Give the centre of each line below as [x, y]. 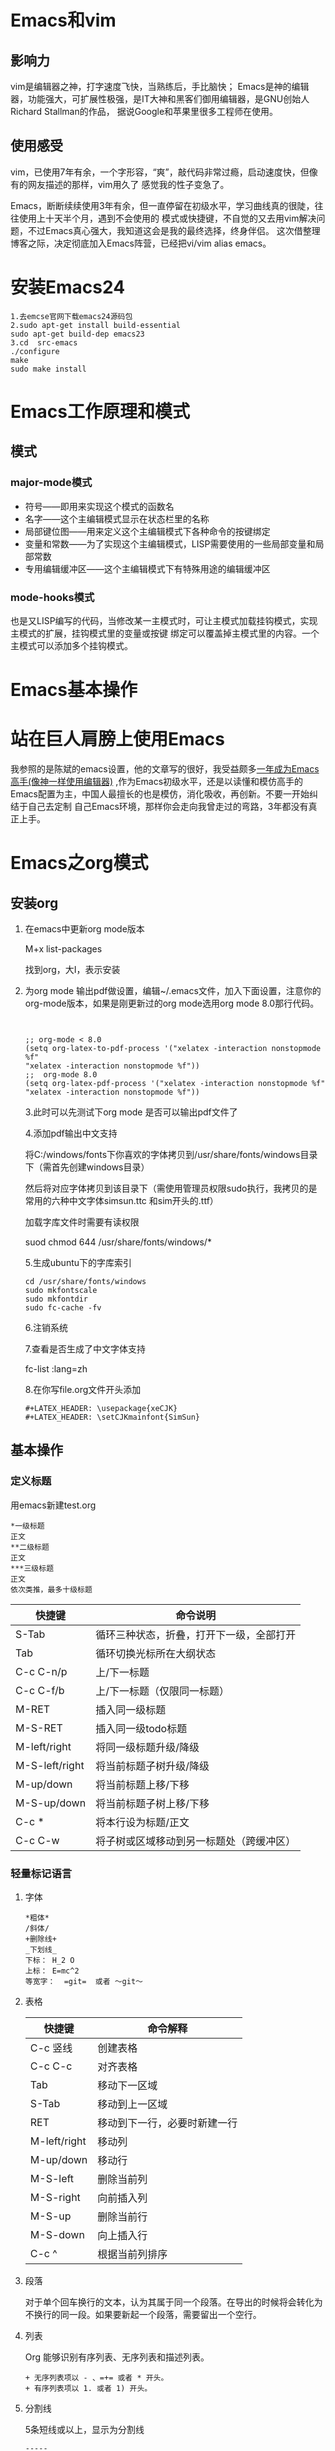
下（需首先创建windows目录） [87, 1167]
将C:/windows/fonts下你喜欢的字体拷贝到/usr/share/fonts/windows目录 [171, 1155]
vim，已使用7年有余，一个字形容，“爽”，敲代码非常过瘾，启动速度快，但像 [164, 172]
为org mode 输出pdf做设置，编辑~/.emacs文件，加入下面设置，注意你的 [173, 991]
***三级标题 [32, 1568]
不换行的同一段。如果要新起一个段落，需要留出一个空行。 [143, 2315]
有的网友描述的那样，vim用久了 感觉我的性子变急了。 [120, 184]
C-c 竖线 [51, 2048]
